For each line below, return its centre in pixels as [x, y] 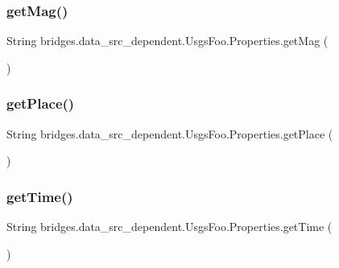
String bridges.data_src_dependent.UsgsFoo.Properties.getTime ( [169, 227]
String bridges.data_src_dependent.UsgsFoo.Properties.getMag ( [167, 41]
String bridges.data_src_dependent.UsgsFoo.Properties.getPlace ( [170, 133]
